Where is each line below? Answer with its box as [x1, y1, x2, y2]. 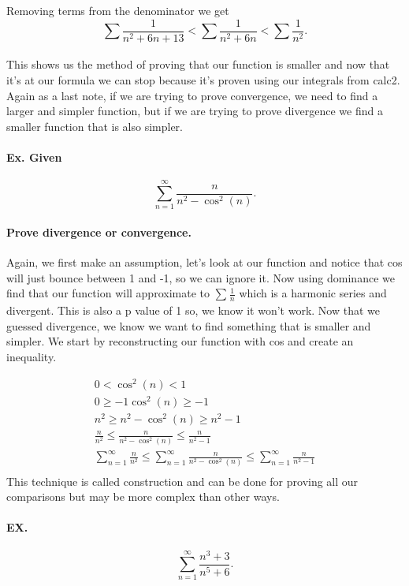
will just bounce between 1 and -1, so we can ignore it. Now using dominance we [6, 269, 395, 286]
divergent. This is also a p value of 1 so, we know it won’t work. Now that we [6, 302, 380, 319]
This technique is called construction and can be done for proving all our [6, 472, 359, 489]
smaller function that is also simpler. [6, 118, 183, 134]
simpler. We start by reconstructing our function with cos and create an [6, 333, 354, 349]
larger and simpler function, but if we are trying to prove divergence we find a [6, 103, 383, 119]
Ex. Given [6, 149, 62, 166]
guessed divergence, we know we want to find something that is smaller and [6, 317, 371, 334]
